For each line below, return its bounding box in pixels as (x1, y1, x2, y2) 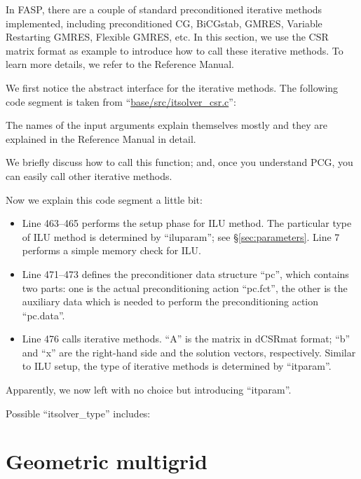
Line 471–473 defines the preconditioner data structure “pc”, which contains (22, 266, 349, 281)
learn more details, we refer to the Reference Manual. (6, 57, 234, 71)
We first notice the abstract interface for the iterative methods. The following (6, 80, 339, 95)
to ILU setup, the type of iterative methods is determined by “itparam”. (22, 359, 332, 373)
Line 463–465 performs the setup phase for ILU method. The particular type (22, 216, 352, 230)
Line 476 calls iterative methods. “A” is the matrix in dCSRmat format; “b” (22, 331, 350, 346)
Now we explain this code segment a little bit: (6, 192, 203, 207)
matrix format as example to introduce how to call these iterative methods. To (6, 43, 343, 57)
